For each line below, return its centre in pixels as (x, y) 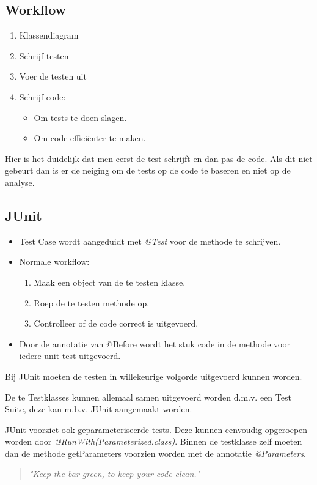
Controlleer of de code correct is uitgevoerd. (116, 323)
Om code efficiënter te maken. (90, 138)
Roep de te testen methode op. (92, 302)
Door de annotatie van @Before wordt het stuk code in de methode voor (155, 343)
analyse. (20, 182)
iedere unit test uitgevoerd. (70, 356)
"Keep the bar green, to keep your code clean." (115, 474)
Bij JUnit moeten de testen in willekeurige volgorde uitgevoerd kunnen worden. (154, 376)
